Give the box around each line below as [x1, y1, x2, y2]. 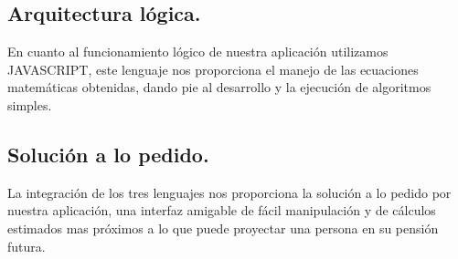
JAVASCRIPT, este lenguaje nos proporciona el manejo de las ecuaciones [7, 59, 419, 78]
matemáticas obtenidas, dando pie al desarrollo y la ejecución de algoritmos [7, 78, 431, 97]
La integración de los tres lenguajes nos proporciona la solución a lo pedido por [7, 182, 452, 202]
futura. [7, 236, 46, 255]
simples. [7, 95, 52, 114]
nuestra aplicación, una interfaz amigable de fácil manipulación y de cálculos [7, 201, 436, 220]
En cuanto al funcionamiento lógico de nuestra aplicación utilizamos [7, 42, 389, 61]
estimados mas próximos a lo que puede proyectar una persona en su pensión [7, 218, 439, 237]
